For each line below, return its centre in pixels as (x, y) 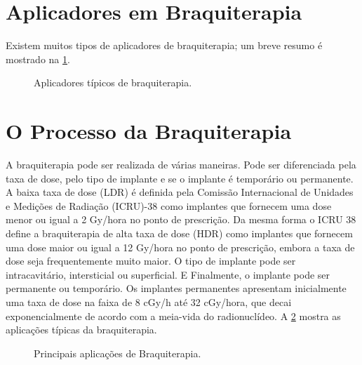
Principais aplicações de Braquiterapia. (118, 353)
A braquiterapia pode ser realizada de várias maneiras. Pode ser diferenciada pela (181, 165)
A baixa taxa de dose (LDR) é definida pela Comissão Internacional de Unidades (180, 192)
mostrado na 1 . (38, 59)
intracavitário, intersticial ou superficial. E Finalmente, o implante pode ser (168, 274)
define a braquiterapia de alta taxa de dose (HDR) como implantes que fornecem (179, 233)
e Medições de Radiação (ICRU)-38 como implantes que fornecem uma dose (169, 205)
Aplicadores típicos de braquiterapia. (113, 82)
